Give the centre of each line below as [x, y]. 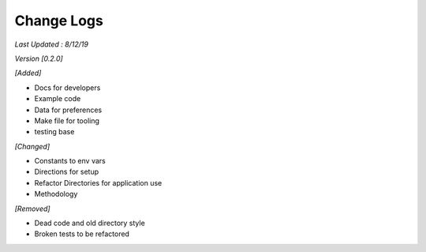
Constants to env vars [70, 161]
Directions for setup [67, 172]
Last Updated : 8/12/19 [51, 44]
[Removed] [32, 209]
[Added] [28, 73]
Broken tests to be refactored [82, 234]
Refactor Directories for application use [98, 182]
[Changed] [32, 146]
